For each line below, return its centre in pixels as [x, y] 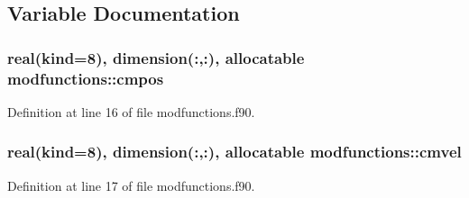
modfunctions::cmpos [86, 78]
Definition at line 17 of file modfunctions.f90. [131, 185]
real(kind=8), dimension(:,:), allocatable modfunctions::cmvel [234, 152]
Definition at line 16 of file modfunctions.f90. [131, 111]
